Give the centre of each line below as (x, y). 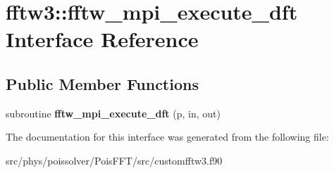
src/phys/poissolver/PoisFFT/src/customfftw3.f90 (114, 160)
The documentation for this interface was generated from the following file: (167, 137)
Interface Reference (102, 39)
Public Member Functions (102, 83)
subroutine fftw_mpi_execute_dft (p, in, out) (113, 113)
